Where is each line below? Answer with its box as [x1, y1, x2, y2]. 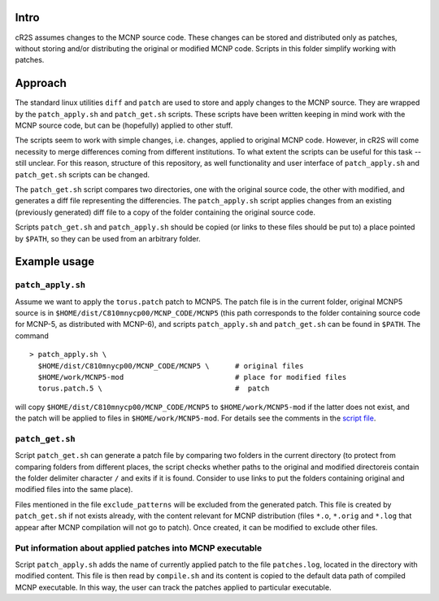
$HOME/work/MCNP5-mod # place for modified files [37, 372, 347, 381]
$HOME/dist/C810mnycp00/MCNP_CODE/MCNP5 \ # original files [37, 361, 304, 370]
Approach [15, 76, 67, 90]
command [15, 330, 49, 341]
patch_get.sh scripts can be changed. [15, 169, 150, 179]
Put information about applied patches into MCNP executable [15, 542, 263, 554]
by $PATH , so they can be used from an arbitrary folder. [15, 233, 201, 243]
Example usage [15, 255, 95, 268]
